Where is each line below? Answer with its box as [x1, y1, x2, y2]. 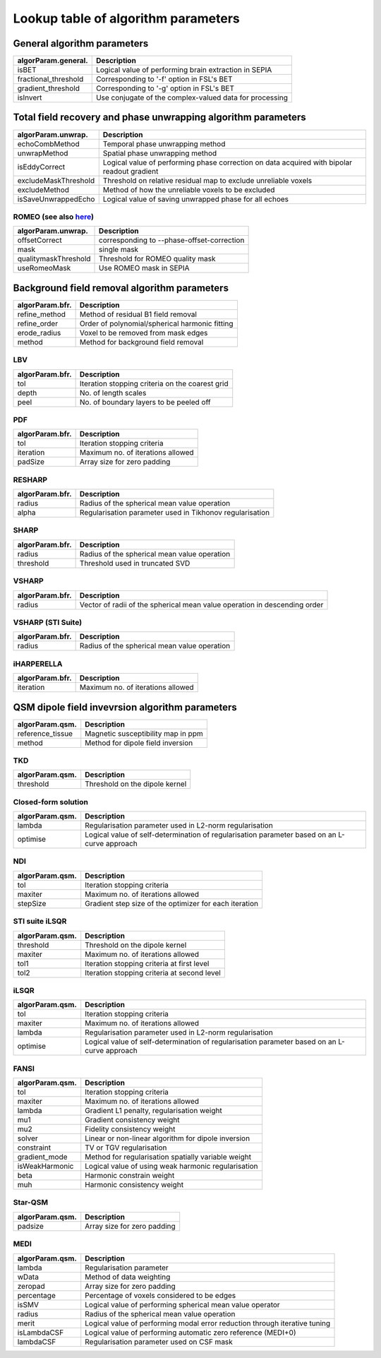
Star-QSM [13, 1198, 49, 1208]
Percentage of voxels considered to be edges [85, 1290, 236, 1300]
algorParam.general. [17, 56, 88, 66]
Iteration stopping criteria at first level [85, 958, 210, 968]
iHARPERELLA [13, 659, 63, 669]
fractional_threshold [17, 74, 84, 84]
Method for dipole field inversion [85, 738, 193, 748]
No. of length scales [79, 388, 147, 398]
